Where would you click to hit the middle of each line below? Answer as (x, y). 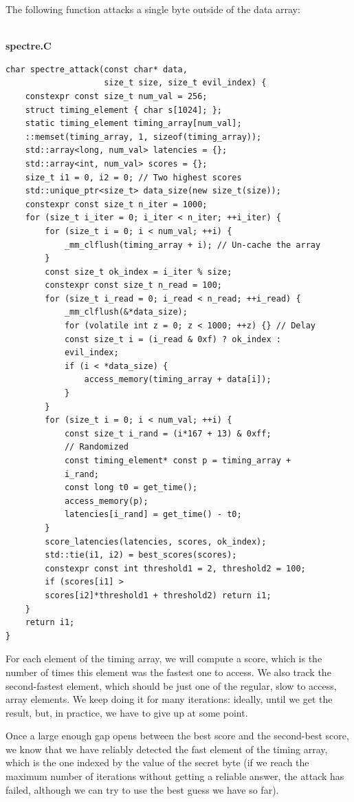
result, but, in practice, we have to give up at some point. (127, 712)
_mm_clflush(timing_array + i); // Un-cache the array (192, 245)
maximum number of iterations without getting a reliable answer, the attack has (175, 776)
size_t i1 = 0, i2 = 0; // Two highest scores (133, 177)
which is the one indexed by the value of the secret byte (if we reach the (157, 762)
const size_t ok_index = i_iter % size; (139, 272)
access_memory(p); (106, 501)
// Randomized (96, 447)
